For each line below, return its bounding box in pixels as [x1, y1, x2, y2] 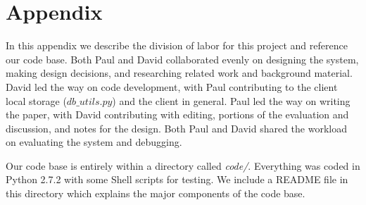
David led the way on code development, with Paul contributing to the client [6, 79, 338, 94]
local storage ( [6, 93, 67, 108]
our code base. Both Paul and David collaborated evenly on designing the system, [6, 51, 359, 66]
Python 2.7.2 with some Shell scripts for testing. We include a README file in [6, 172, 348, 187]
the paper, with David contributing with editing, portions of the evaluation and [6, 107, 349, 122]
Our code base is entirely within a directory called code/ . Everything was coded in [6, 158, 360, 173]
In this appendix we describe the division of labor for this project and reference [6, 38, 348, 53]
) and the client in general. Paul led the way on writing [112, 93, 351, 108]
